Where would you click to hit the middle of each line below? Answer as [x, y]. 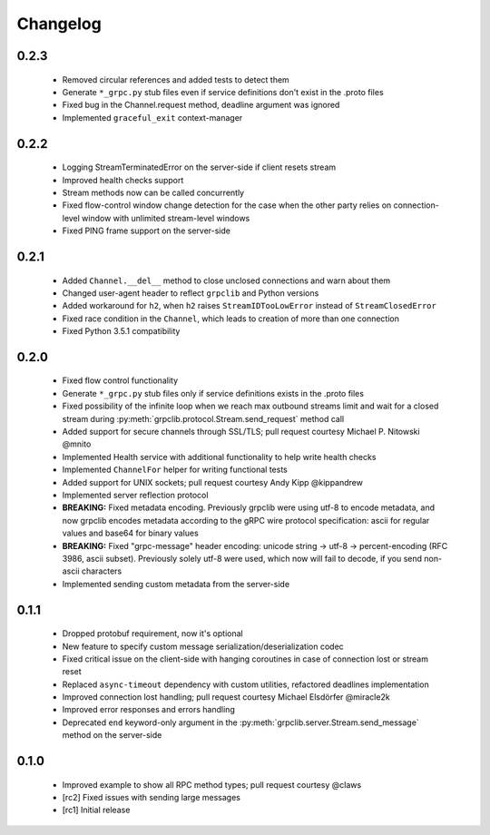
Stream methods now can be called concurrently [153, 192]
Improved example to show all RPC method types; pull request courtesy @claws [212, 784]
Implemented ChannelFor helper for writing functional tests [175, 470]
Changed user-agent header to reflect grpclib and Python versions [191, 293]
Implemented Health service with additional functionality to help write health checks [219, 457]
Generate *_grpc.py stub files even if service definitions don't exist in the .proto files [223, 92]
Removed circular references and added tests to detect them [176, 79]
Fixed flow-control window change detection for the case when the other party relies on [227, 205]
